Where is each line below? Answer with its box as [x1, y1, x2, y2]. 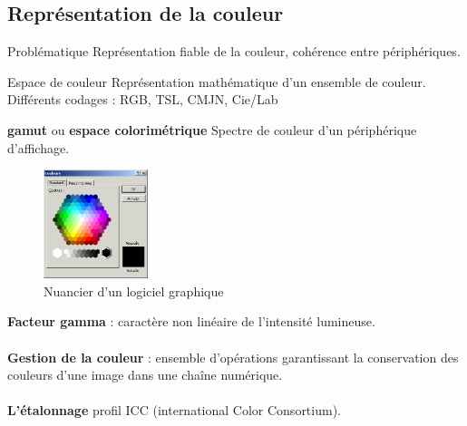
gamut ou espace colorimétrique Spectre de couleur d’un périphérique [7, 120, 417, 139]
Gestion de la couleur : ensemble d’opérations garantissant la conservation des [7, 347, 459, 366]
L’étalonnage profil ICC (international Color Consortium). [7, 401, 341, 420]
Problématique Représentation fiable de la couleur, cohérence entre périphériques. [7, 42, 461, 61]
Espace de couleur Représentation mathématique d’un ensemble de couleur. [7, 72, 426, 91]
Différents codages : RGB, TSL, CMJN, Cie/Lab [7, 90, 278, 109]
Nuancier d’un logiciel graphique [44, 281, 224, 300]
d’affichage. [7, 138, 70, 157]
